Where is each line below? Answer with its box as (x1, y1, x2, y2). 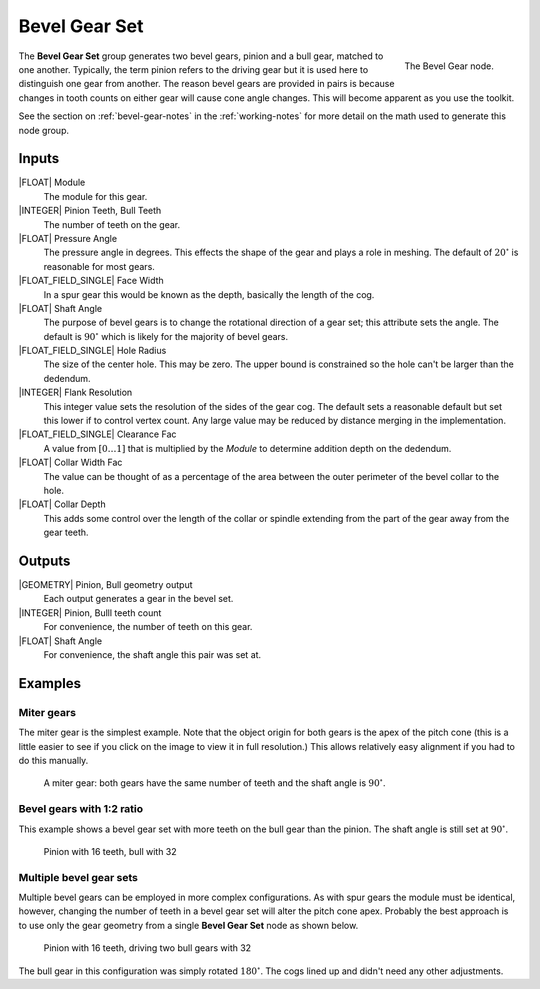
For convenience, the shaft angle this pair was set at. (43, 649, 262, 661)
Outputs (18, 552, 71, 569)
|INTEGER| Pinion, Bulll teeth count (18, 606, 162, 619)
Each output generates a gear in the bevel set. (43, 593, 234, 605)
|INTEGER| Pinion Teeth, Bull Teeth (18, 205, 162, 217)
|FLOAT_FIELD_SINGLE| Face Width (18, 275, 164, 287)
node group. (18, 124, 70, 136)
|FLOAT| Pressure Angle (18, 232, 118, 244)
